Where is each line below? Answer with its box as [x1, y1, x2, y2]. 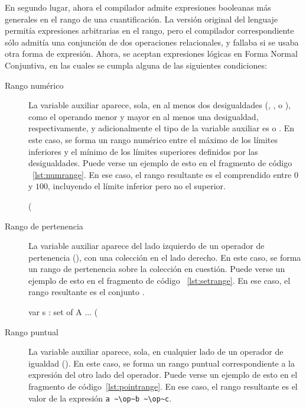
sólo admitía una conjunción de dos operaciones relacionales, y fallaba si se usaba [5, 35, 299, 48]
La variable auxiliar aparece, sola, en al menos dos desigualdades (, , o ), [28, 99, 291, 111]
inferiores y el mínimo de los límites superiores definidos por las [28, 145, 258, 157]
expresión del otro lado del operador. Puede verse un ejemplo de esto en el [28, 368, 298, 381]
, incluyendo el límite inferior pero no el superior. [48, 180, 226, 192]
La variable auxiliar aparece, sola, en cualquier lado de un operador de [28, 345, 284, 358]
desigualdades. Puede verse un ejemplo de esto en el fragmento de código [28, 157, 292, 169]
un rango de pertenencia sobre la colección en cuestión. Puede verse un [28, 263, 285, 275]
